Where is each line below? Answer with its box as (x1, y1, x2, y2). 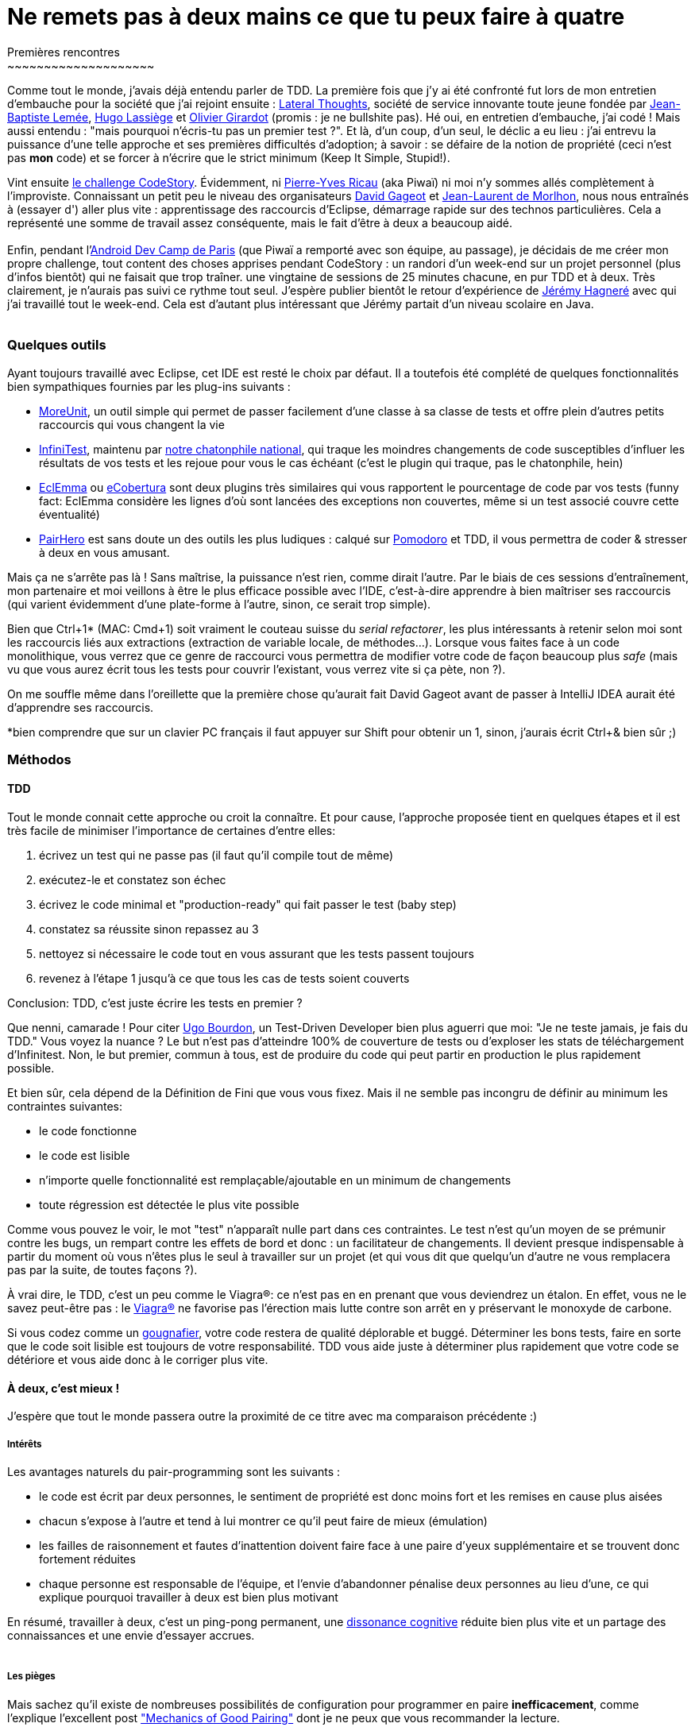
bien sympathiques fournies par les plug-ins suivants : (7, 379, 291, 393)
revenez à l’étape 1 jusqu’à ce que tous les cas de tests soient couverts (39, 972, 410, 986)
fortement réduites (39, 1552, 136, 1567)
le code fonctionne (39, 1124, 137, 1138)
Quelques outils (7, 337, 106, 354)
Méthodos (7, 751, 71, 767)
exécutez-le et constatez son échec (39, 873, 226, 887)
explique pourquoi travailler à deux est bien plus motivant (39, 1590, 338, 1605)
